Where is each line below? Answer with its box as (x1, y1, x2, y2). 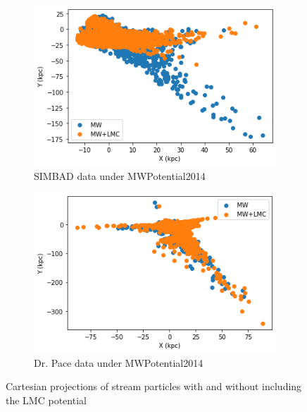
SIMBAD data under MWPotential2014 (34, 168, 206, 183)
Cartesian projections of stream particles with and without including (6, 379, 302, 394)
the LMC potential (6, 393, 87, 407)
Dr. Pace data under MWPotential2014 (34, 355, 203, 370)
